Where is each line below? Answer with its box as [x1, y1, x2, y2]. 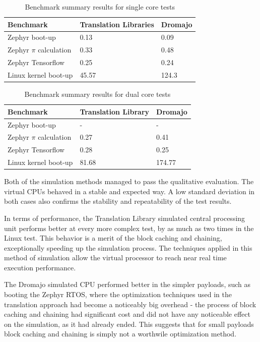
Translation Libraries [80, 19, 154, 29]
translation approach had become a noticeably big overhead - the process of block [4, 299, 256, 309]
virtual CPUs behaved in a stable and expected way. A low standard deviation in [4, 186, 255, 196]
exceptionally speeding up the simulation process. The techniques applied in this [4, 242, 252, 253]
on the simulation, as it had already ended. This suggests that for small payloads [4, 318, 254, 329]
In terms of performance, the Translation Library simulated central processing [4, 212, 245, 223]
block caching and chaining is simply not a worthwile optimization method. [4, 328, 237, 339]
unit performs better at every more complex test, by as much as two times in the [4, 222, 254, 233]
